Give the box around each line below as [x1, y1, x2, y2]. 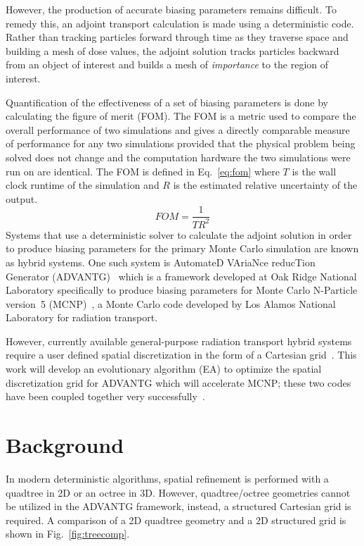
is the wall [292, 163, 337, 178]
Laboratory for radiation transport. [6, 310, 158, 325]
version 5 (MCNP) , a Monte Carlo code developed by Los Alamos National [6, 296, 336, 311]
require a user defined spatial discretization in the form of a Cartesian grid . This [6, 347, 357, 362]
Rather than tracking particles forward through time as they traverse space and [6, 30, 349, 44]
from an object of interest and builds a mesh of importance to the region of [6, 57, 329, 72]
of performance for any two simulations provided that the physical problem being [6, 136, 356, 151]
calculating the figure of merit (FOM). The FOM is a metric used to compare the [6, 108, 356, 123]
